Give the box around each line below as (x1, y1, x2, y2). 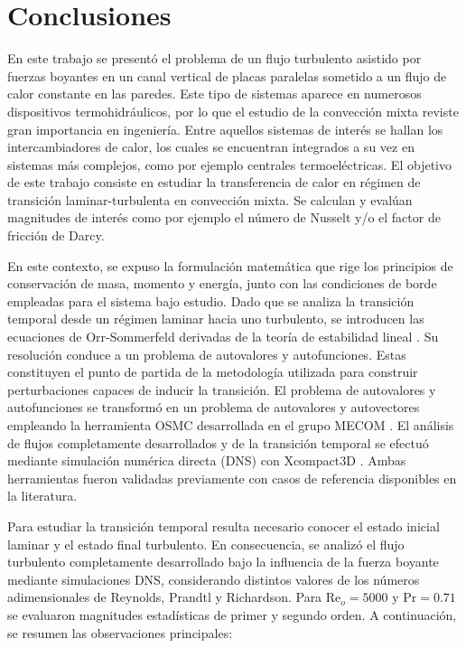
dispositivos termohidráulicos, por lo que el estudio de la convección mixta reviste (7, 101, 459, 120)
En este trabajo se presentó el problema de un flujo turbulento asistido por (7, 49, 422, 68)
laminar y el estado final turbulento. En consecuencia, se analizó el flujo (7, 534, 405, 553)
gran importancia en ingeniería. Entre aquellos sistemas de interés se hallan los (7, 119, 443, 138)
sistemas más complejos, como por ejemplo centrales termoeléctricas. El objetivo (7, 155, 452, 174)
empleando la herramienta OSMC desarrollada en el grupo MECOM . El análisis (7, 416, 454, 434)
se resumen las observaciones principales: (7, 623, 233, 642)
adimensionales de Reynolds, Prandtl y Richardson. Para (7, 587, 322, 606)
